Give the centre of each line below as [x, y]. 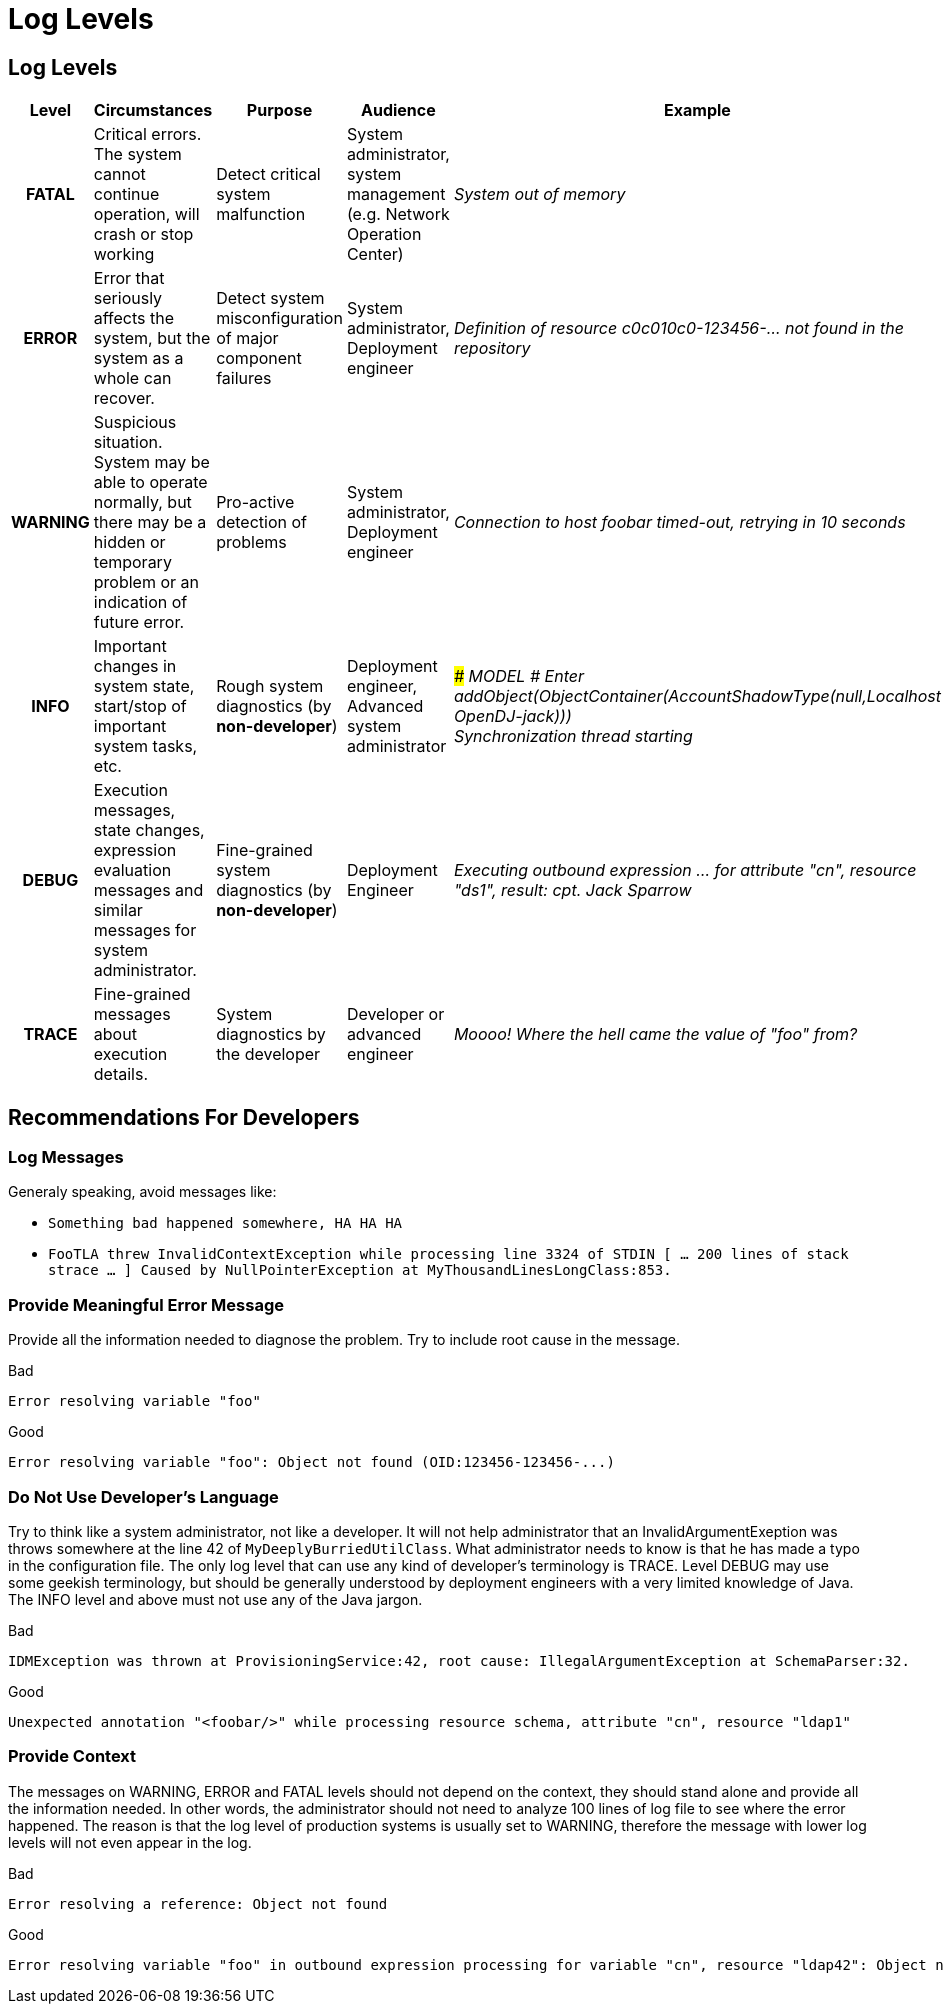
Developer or [395, 1014]
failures [244, 378]
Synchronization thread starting [573, 736]
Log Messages [66, 1157]
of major [247, 338]
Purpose [279, 110]
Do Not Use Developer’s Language [143, 1496]
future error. [139, 622]
